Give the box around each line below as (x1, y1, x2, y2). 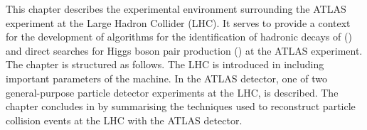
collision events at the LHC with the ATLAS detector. (6, 112, 243, 127)
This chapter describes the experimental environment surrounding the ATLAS (6, 1, 346, 16)
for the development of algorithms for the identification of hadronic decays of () (6, 29, 352, 44)
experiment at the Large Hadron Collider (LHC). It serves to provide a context (6, 15, 351, 30)
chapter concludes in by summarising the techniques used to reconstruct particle (6, 99, 356, 114)
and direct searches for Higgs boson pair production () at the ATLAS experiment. (6, 43, 363, 58)
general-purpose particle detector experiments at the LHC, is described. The (6, 85, 339, 99)
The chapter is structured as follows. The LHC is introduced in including (6, 57, 324, 72)
